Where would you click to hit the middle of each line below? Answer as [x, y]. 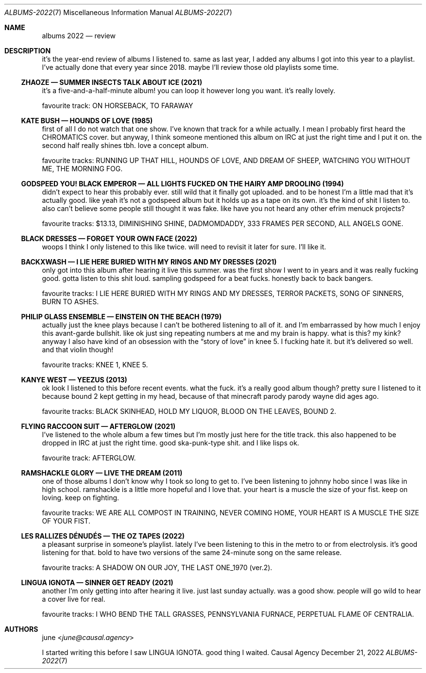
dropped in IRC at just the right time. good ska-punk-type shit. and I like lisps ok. [170, 443]
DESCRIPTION [28, 51]
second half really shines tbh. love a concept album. [125, 145]
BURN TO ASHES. [70, 302]
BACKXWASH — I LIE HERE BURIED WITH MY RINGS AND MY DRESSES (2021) [149, 262]
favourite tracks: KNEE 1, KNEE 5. [95, 365]
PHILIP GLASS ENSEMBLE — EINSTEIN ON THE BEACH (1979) [121, 317]
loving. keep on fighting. [81, 498]
